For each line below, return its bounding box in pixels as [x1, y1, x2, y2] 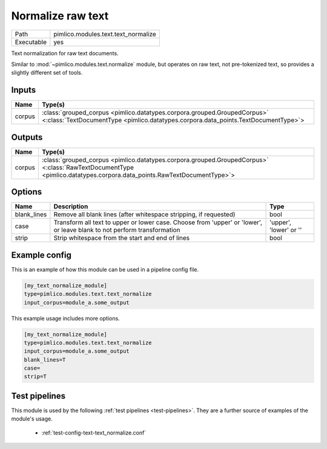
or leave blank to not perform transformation [53, 226, 180, 234]
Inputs [11, 85, 36, 95]
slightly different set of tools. [11, 69, 83, 76]
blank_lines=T [24, 356, 66, 363]
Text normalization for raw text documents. [11, 49, 119, 57]
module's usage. [11, 415, 53, 422]
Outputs [11, 132, 43, 142]
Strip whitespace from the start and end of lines [53, 234, 190, 242]
